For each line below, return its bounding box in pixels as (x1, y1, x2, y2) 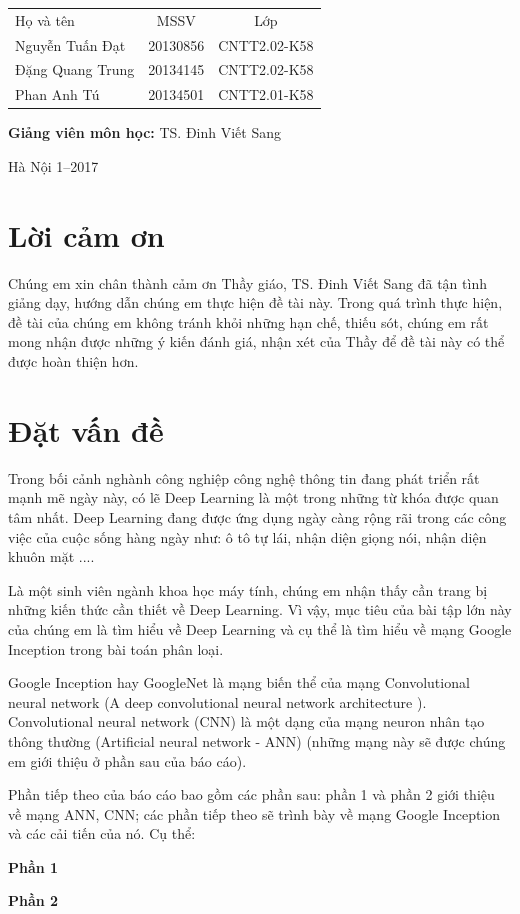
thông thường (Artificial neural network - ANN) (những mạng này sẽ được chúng (8, 730, 506, 751)
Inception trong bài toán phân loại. (8, 638, 224, 659)
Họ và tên (15, 9, 75, 30)
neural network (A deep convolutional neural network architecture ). (8, 691, 427, 712)
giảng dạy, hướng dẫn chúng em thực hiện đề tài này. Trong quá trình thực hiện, (8, 292, 503, 313)
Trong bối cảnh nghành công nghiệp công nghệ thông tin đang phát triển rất (8, 467, 480, 488)
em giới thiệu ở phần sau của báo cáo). (8, 750, 247, 771)
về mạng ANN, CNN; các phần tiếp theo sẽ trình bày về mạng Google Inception (8, 803, 501, 824)
